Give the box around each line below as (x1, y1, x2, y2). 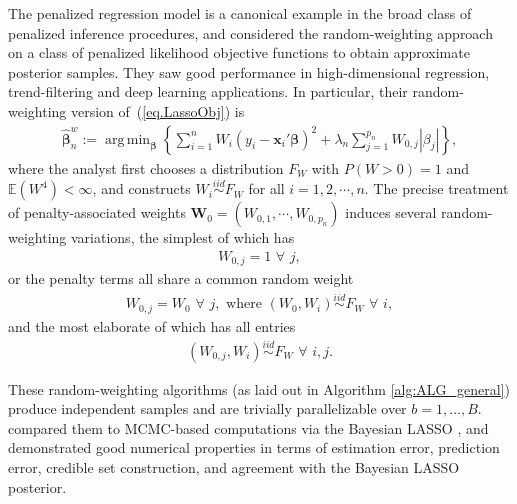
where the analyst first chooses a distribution (8, 157, 284, 178)
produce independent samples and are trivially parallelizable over (8, 398, 407, 419)
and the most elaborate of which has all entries (8, 315, 296, 336)
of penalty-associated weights (8, 202, 186, 223)
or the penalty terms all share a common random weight (8, 268, 354, 289)
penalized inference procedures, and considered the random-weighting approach (8, 22, 493, 43)
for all (248, 178, 285, 199)
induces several (345, 202, 437, 223)
